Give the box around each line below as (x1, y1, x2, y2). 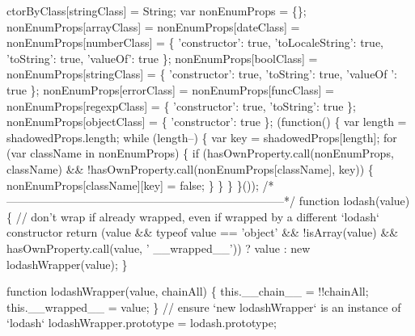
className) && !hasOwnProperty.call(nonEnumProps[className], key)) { (6, 160, 374, 177)
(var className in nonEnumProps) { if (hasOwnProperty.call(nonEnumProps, (6, 145, 394, 162)
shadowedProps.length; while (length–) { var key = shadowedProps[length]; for (6, 128, 397, 145)
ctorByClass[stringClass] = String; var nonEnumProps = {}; (6, 2, 307, 19)
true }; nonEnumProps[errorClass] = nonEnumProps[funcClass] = (6, 81, 334, 98)
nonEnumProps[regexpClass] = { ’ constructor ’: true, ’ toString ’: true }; (6, 97, 356, 114)
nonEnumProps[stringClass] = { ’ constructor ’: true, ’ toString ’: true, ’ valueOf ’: (6, 65, 398, 82)
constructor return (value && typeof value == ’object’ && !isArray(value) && (6, 224, 399, 241)
